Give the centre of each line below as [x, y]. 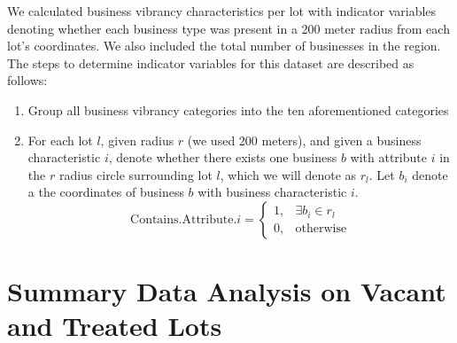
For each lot [60, 140]
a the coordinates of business [106, 192]
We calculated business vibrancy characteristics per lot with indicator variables [222, 11]
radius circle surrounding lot [136, 174]
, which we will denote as [288, 174]
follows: [27, 80]
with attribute [388, 157]
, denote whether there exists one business [223, 157]
